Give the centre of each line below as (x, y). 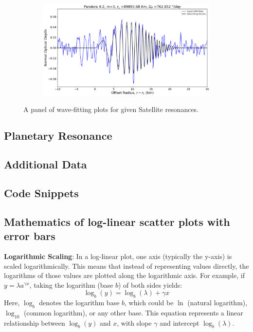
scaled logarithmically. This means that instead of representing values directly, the (126, 266)
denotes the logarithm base (79, 303)
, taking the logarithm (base (71, 285)
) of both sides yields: (150, 285)
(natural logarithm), (217, 303)
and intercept (180, 323)
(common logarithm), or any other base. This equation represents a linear (133, 312)
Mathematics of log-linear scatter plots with (117, 221)
